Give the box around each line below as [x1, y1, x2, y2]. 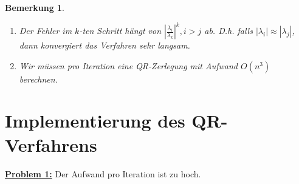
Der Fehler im [19, 24, 72, 37]
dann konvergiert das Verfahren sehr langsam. [19, 39, 190, 52]
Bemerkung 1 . [5, 1, 65, 13]
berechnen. [19, 72, 58, 85]
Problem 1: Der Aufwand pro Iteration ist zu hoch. [5, 167, 201, 180]
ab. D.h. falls [204, 24, 253, 37]
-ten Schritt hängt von [79, 24, 162, 37]
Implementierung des [5, 108, 185, 133]
